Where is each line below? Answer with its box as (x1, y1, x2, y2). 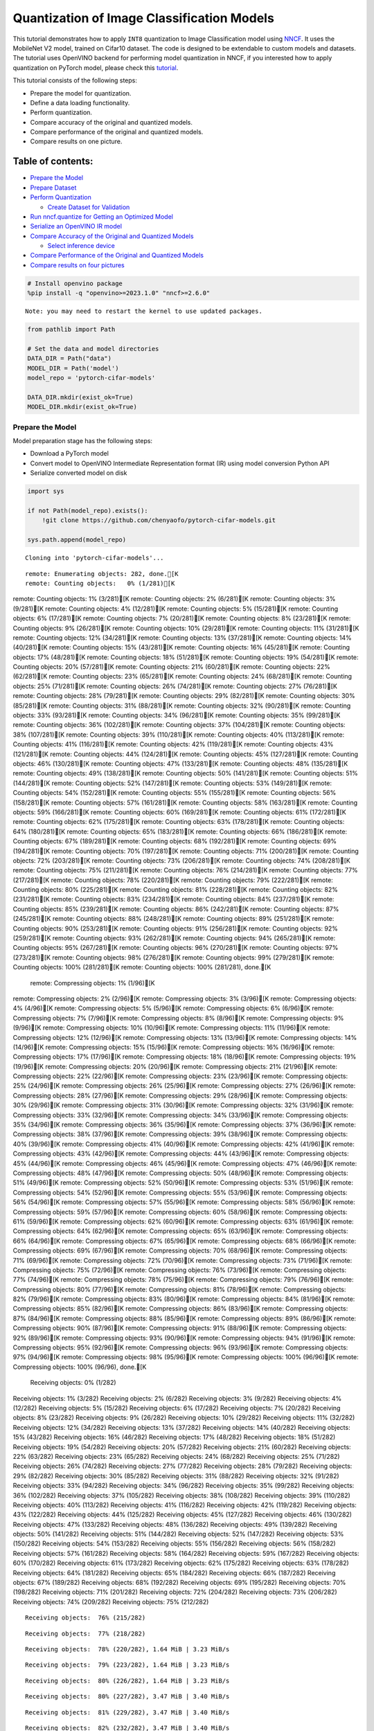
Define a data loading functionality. (30, 98, 130, 107)
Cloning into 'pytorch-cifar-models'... (25, 554, 164, 562)
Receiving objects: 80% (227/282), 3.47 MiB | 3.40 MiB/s (25, 1693, 230, 1701)
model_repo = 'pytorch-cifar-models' (27, 374, 156, 382)
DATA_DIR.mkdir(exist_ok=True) (27, 393, 134, 401)
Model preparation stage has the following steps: (12, 437, 152, 445)
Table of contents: (12, 156, 93, 168)
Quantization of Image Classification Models (12, 10, 275, 26)
